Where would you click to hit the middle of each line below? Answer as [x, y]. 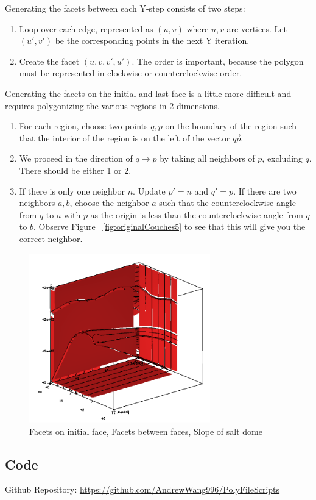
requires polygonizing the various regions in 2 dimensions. [112, 105]
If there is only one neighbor [72, 191]
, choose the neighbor [109, 203]
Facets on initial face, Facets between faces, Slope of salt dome [146, 431]
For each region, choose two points [83, 126]
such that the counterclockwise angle [227, 203]
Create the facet [49, 61]
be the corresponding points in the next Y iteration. [152, 41]
